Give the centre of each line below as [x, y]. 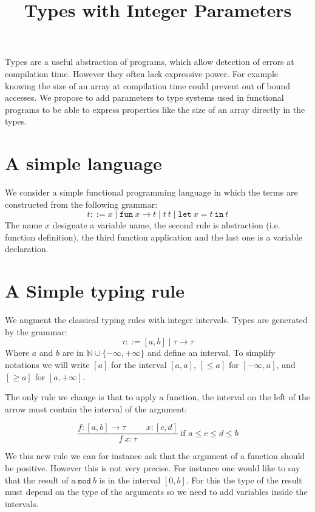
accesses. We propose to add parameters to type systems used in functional [144, 97]
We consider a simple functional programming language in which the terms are [151, 192]
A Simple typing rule [95, 291]
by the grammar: [36, 331]
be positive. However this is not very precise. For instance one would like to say [153, 467]
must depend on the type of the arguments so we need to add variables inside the [156, 492]
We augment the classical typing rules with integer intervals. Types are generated [156, 320]
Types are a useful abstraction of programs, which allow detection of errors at [150, 62]
